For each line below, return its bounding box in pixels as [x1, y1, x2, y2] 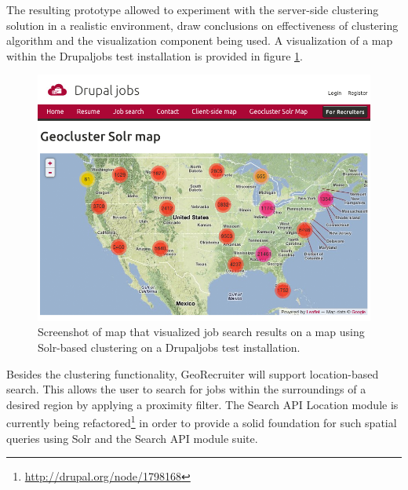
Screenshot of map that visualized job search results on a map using [38, 324, 365, 340]
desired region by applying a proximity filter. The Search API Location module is [6, 396, 399, 412]
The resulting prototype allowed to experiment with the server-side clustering [6, 2, 379, 17]
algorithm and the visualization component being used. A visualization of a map [6, 32, 393, 49]
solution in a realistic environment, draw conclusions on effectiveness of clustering [6, 16, 399, 33]
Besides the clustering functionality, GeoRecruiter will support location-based [6, 365, 379, 382]
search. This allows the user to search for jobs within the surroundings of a [6, 381, 366, 397]
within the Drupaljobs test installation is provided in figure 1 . [6, 47, 303, 64]
